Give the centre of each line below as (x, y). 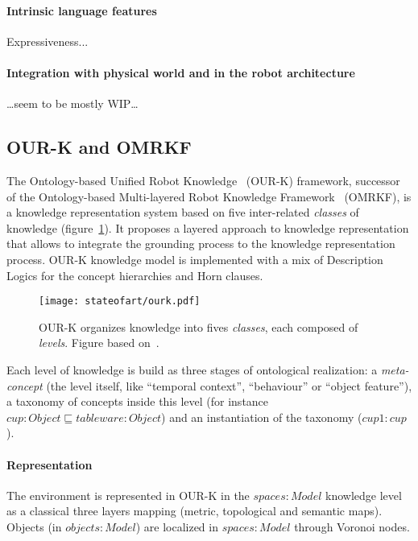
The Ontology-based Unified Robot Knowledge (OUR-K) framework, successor (203, 180)
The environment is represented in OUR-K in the (128, 495)
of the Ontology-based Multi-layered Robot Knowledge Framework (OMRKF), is (209, 196)
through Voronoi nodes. (352, 526)
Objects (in (34, 526)
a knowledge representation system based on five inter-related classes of (183, 212)
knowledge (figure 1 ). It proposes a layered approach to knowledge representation (208, 227)
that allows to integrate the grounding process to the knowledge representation (201, 244)
